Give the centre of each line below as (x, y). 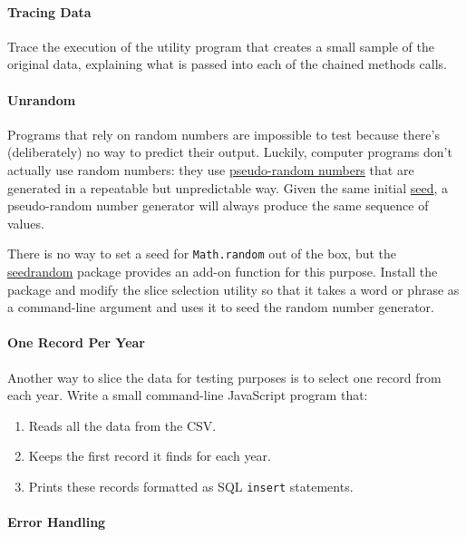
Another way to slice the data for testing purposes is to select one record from (224, 377)
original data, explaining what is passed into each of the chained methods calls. (227, 64)
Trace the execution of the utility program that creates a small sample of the (221, 46)
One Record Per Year (76, 342)
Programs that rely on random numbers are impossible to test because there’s (223, 134)
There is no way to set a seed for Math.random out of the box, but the (202, 254)
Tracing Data (49, 11)
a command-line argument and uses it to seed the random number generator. (221, 307)
